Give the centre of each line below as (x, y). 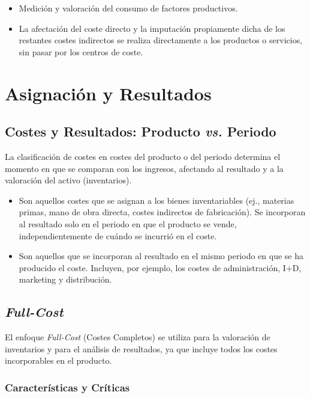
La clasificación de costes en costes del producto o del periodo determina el (143, 156)
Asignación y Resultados (108, 93)
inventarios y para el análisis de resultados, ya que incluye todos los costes (141, 348)
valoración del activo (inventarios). (68, 180)
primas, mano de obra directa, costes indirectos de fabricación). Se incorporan (162, 212)
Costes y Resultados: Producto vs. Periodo (141, 131)
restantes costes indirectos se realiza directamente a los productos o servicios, (161, 40)
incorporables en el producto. (58, 360)
